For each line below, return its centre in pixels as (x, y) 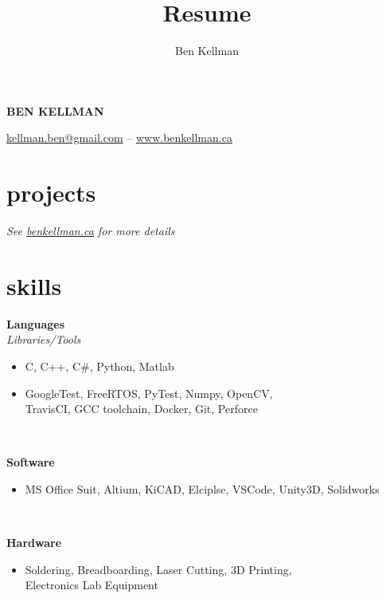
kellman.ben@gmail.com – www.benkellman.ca (119, 138)
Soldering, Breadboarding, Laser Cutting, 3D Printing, (158, 569)
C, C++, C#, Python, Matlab (99, 366)
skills (34, 285)
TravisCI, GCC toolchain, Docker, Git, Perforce (141, 409)
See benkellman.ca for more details (91, 231)
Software (31, 462)
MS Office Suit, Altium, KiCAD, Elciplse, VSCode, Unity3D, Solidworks (202, 488)
